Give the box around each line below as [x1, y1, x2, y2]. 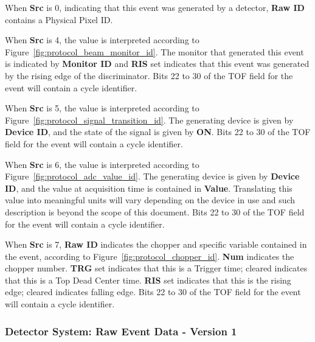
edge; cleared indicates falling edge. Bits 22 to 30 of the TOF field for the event [5, 285, 301, 298]
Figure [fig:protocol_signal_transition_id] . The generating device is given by [5, 113, 294, 126]
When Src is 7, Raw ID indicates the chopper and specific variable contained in [5, 238, 307, 251]
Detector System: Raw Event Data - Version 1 [5, 323, 237, 338]
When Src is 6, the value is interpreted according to [5, 158, 199, 170]
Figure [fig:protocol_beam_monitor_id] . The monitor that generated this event [5, 45, 304, 58]
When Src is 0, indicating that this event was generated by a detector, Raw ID [5, 1, 305, 13]
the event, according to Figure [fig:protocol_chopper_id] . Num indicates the [5, 250, 294, 262]
